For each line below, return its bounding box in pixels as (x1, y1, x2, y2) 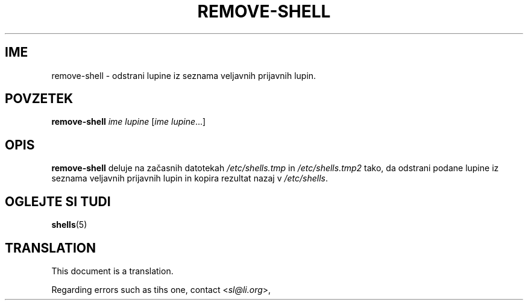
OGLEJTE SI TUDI (5, 193, 111, 209)
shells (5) (51, 219, 87, 230)
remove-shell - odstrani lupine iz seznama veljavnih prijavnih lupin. (51, 70, 316, 81)
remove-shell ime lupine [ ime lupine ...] (51, 116, 206, 127)
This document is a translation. (51, 265, 174, 276)
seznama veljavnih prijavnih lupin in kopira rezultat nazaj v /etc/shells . (51, 173, 328, 184)
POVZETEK (5, 91, 74, 107)
